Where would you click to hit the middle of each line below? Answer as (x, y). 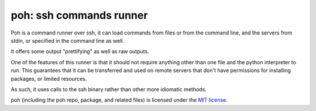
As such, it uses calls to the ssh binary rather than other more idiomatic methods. (109, 89)
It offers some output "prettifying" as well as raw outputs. (80, 51)
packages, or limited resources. (49, 78)
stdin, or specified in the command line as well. (68, 40)
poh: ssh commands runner (79, 15)
